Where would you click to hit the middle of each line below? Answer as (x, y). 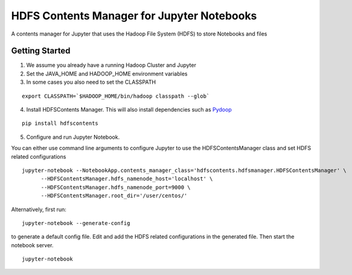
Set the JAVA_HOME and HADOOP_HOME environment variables (107, 74)
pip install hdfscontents (60, 123)
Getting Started (41, 51)
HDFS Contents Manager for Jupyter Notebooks (134, 16)
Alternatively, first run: (39, 209)
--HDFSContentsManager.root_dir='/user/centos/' (114, 196)
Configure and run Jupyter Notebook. (73, 137)
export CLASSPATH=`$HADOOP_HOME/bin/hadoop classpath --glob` (116, 96)
